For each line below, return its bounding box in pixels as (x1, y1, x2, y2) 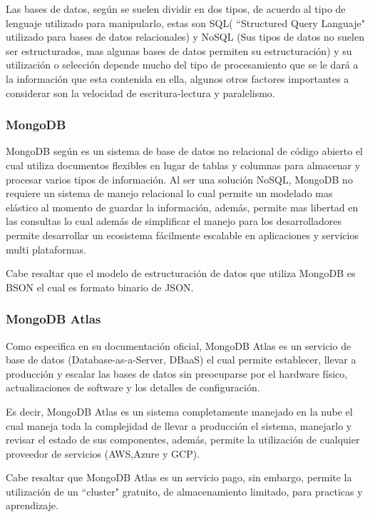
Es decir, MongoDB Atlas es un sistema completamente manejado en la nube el (6, 403, 353, 418)
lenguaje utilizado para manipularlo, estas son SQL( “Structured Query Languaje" (6, 15, 365, 30)
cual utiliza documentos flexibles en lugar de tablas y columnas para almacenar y (6, 157, 361, 172)
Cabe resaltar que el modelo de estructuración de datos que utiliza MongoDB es (6, 266, 356, 281)
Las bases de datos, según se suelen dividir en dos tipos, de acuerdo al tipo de (6, 1, 346, 16)
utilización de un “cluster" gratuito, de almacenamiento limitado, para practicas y (6, 483, 363, 498)
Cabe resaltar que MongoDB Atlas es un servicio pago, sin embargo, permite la (6, 470, 352, 485)
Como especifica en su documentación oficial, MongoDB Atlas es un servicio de (6, 338, 351, 353)
